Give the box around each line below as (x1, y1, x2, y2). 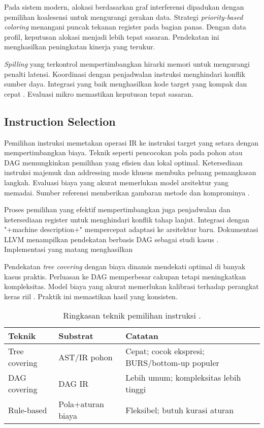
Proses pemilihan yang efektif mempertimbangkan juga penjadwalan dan (4, 204, 230, 215)
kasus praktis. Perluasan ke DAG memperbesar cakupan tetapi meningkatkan (4, 271, 246, 281)
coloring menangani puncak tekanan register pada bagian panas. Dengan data (4, 21, 246, 32)
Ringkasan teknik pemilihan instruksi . (63, 309, 201, 322)
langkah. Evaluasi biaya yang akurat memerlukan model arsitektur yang (4, 177, 228, 187)
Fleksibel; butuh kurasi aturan (125, 404, 234, 416)
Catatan (125, 330, 158, 342)
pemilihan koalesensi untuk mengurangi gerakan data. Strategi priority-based (4, 11, 243, 22)
